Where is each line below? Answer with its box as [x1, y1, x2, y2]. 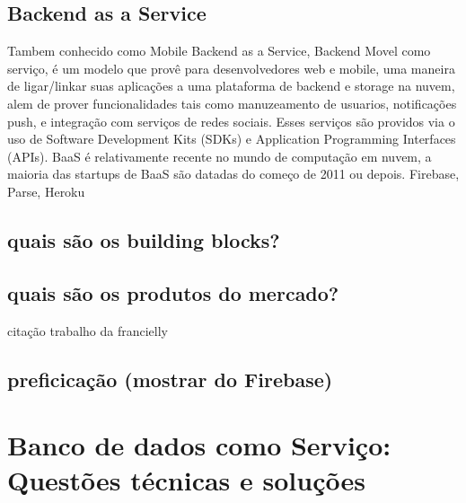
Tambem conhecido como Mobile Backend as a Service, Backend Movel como [7, 41, 431, 60]
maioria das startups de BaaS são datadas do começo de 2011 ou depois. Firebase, [7, 164, 460, 183]
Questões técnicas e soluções [7, 462, 365, 499]
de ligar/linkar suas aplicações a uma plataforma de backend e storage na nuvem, [7, 76, 455, 95]
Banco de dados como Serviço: [7, 427, 391, 463]
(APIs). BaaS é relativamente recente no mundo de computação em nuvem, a [7, 146, 432, 165]
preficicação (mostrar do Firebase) [7, 365, 333, 393]
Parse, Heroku [7, 181, 85, 200]
